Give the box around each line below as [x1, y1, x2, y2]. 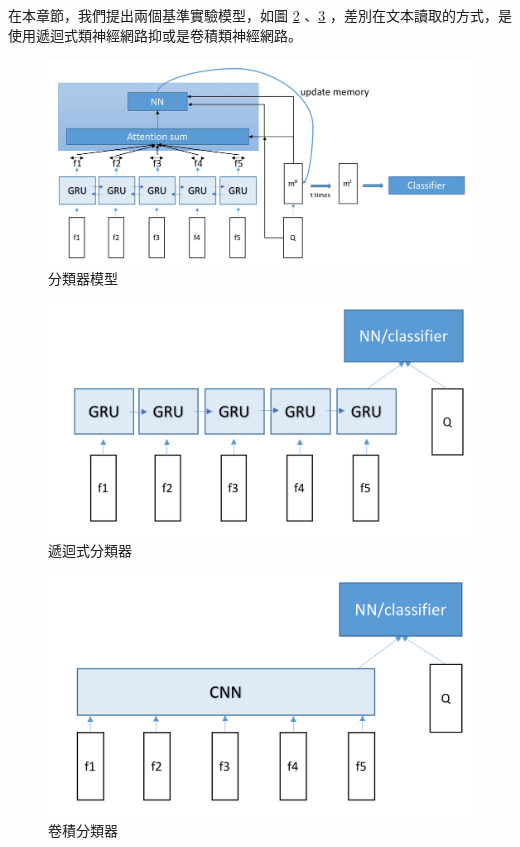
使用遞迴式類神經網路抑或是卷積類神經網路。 [8, 24, 302, 45]
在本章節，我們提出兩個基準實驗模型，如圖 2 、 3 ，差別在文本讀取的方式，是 [8, 5, 513, 25]
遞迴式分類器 [48, 540, 132, 561]
